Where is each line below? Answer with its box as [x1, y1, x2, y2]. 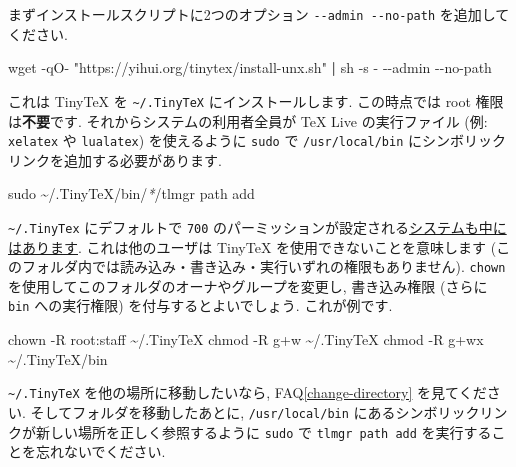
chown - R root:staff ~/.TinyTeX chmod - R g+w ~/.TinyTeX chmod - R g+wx [8, 329, 484, 350]
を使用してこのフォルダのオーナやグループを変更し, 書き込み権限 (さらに [8, 275, 488, 296]
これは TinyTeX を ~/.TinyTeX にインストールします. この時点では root [8, 90, 471, 111]
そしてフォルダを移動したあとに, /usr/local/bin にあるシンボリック [30, 401, 480, 422]
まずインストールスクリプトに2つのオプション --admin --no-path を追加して [8, 4, 510, 24]
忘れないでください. [35, 441, 166, 462]
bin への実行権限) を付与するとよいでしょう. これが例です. [8, 295, 393, 316]
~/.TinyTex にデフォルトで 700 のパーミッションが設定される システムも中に [8, 216, 507, 237]
